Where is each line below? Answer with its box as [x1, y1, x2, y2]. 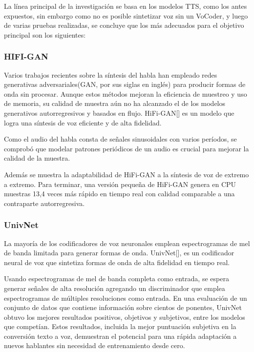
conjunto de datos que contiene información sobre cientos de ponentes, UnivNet [4, 302, 242, 312]
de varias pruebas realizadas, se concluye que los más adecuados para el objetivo [4, 20, 244, 30]
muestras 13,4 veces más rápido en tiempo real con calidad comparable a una [4, 188, 235, 199]
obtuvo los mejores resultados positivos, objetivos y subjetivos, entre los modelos [4, 311, 245, 322]
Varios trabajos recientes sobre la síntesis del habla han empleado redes [4, 69, 217, 80]
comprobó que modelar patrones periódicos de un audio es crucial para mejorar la [4, 143, 249, 153]
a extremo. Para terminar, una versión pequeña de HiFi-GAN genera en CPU [4, 179, 236, 189]
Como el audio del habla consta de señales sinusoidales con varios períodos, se [4, 134, 237, 144]
